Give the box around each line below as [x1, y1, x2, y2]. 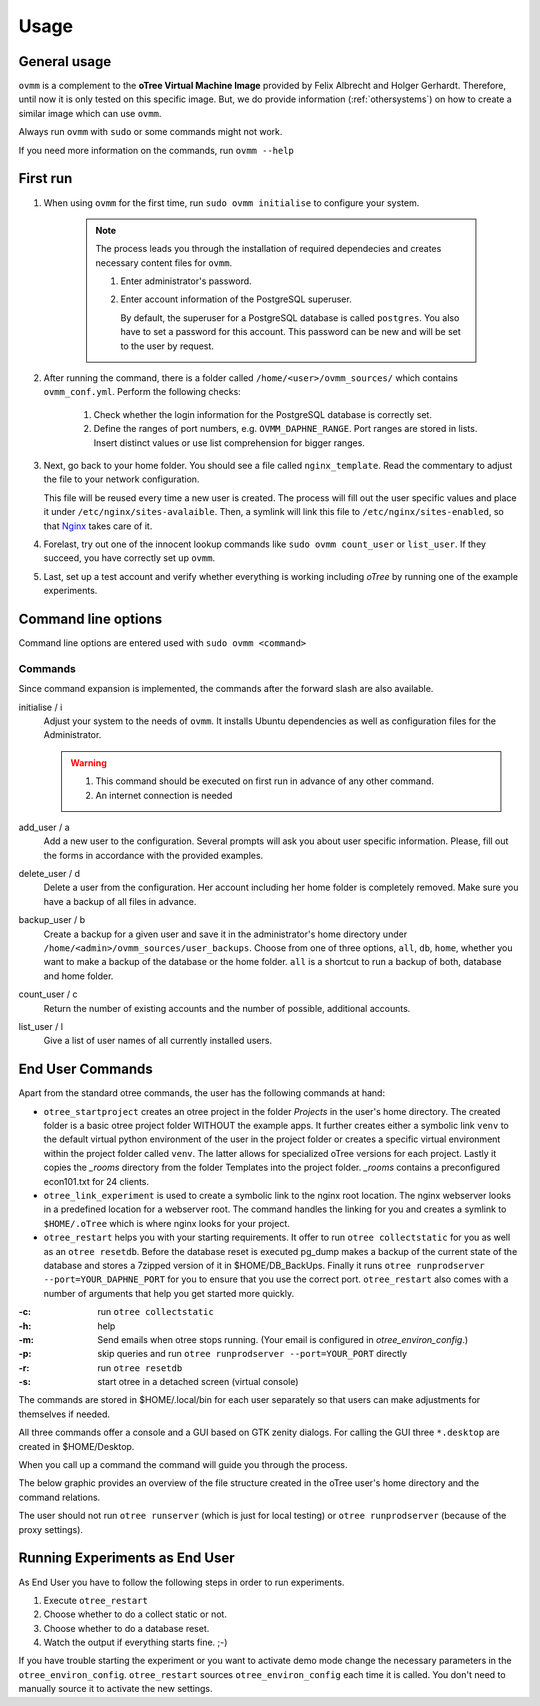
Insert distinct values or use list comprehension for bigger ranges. [93, 436, 365, 449]
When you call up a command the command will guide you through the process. [18, 1459, 349, 1471]
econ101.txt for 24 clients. [43, 1175, 150, 1187]
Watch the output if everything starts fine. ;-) [43, 1636, 228, 1649]
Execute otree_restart [43, 1594, 149, 1606]
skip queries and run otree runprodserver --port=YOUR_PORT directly [97, 1348, 408, 1360]
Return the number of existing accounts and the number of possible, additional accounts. [43, 1002, 411, 1014]
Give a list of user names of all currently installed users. [43, 1035, 273, 1047]
